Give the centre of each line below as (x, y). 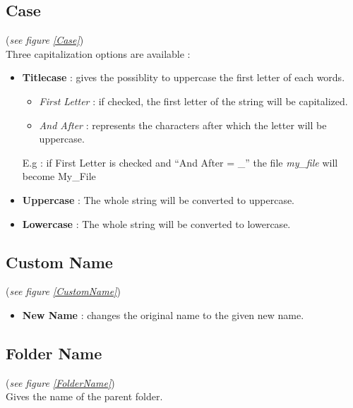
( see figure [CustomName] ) (63, 291)
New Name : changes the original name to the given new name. (163, 314)
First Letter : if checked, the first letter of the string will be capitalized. (193, 101)
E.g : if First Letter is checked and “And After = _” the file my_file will (180, 162)
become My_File (59, 176)
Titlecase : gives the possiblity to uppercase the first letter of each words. (184, 77)
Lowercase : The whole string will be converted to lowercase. (156, 223)
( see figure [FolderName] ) (60, 382)
